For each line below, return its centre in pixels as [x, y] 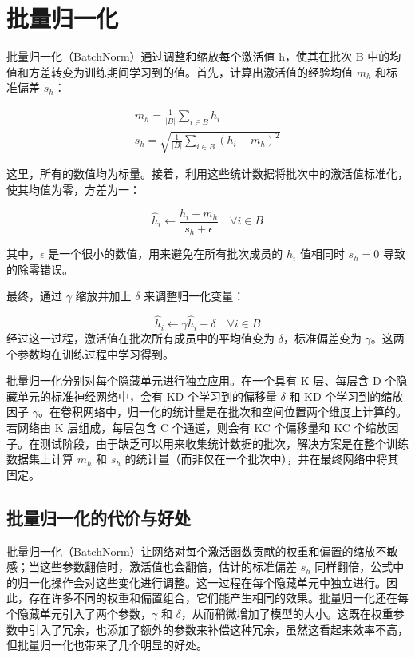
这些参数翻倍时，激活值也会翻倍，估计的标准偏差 [168, 567]
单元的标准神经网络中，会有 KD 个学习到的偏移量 [147, 396]
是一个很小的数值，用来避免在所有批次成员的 [166, 254]
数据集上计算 [40, 459]
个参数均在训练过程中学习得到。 [90, 353]
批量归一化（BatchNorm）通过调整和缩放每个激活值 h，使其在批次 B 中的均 [204, 56]
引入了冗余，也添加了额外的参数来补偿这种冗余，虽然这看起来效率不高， [218, 629]
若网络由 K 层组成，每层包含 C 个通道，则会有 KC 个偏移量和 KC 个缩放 [197, 428]
